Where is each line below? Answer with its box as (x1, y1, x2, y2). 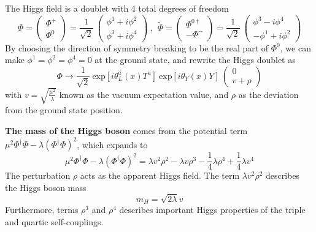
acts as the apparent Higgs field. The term (80, 169, 240, 182)
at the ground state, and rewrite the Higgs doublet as (94, 53, 296, 66)
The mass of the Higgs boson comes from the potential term (5, 124, 248, 137)
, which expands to (77, 138, 148, 151)
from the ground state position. (5, 103, 123, 116)
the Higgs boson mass (5, 181, 87, 193)
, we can (280, 41, 311, 54)
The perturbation (5, 169, 71, 182)
